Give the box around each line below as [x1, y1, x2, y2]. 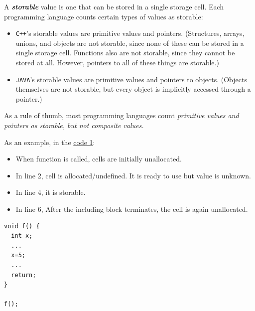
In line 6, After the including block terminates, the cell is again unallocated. [15, 204, 248, 214]
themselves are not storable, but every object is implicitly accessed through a [15, 84, 251, 94]
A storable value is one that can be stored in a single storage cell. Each [4, 1, 224, 11]
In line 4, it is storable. [15, 187, 86, 197]
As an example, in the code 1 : [4, 137, 95, 147]
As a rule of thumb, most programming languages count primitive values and [4, 110, 239, 121]
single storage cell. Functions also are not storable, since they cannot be [15, 47, 235, 58]
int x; [11, 232, 33, 240]
